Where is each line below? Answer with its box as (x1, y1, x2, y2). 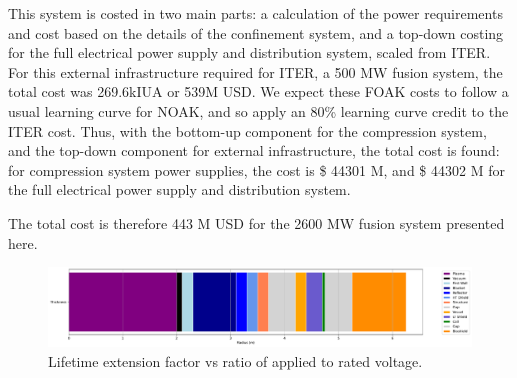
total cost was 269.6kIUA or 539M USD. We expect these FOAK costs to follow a (8, 81, 509, 102)
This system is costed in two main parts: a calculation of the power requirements (8, 3, 503, 23)
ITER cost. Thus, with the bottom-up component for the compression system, (8, 120, 487, 141)
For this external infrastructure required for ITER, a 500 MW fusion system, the (8, 61, 503, 82)
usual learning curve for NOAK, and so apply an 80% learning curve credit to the (8, 100, 509, 121)
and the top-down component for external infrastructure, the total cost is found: (8, 140, 500, 161)
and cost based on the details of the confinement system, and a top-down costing (8, 22, 504, 43)
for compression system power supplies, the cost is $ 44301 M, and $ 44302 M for (8, 159, 505, 180)
